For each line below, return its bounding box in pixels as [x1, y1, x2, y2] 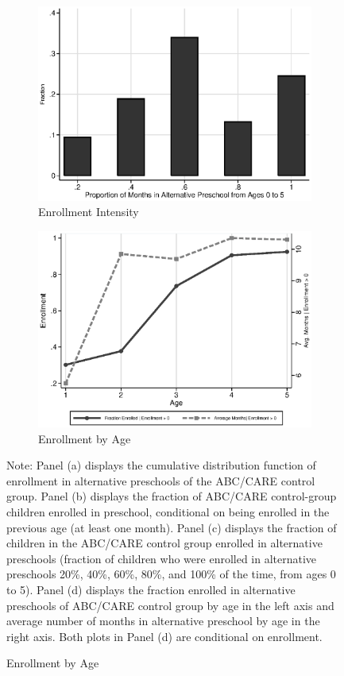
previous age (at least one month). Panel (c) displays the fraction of [6, 519, 337, 535]
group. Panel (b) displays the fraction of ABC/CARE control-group [6, 488, 337, 504]
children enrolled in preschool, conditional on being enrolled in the [6, 503, 330, 520]
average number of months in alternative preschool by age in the [6, 612, 320, 629]
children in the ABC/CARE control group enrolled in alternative [6, 535, 323, 551]
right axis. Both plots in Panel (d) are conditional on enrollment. [6, 628, 323, 644]
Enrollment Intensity [38, 203, 139, 220]
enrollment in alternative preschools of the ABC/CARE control [6, 472, 315, 489]
